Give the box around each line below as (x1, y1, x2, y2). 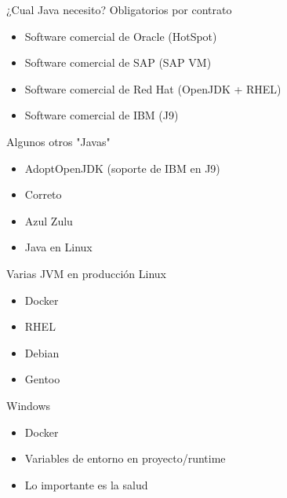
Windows (6, 397, 51, 413)
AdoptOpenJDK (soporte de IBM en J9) (24, 159, 220, 176)
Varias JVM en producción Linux (6, 265, 166, 281)
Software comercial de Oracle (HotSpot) (24, 27, 217, 44)
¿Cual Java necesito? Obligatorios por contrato (6, 2, 232, 17)
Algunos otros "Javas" (6, 133, 111, 149)
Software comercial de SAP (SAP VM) (24, 54, 212, 71)
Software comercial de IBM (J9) (24, 107, 179, 123)
